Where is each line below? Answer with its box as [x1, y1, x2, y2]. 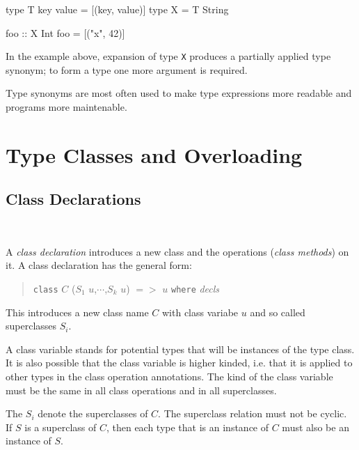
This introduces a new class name [6, 304, 149, 319]
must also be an [282, 419, 349, 434]
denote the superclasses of [38, 406, 148, 421]
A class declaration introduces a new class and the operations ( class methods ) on [6, 244, 349, 258]
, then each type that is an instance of [106, 419, 269, 434]
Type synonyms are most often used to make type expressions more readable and [6, 86, 352, 100]
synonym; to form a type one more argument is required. [6, 62, 248, 77]
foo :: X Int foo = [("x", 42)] [6, 25, 125, 40]
